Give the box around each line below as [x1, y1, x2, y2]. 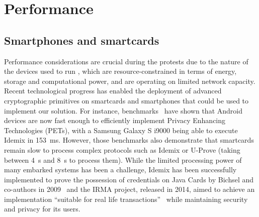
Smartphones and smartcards [4, 32, 159, 48]
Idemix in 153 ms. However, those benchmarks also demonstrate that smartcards [4, 135, 254, 145]
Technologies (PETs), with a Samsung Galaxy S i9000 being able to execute [4, 125, 238, 135]
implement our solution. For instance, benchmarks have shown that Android [4, 105, 242, 116]
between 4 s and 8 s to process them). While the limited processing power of [4, 154, 242, 165]
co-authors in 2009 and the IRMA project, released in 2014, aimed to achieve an [4, 184, 255, 194]
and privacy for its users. [4, 203, 80, 214]
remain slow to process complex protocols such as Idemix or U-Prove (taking [4, 144, 240, 155]
